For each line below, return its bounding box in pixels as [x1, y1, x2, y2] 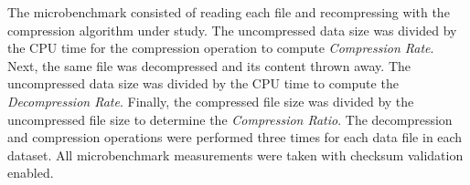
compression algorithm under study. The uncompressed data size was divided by [7, 20, 457, 39]
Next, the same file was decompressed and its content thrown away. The [7, 56, 411, 75]
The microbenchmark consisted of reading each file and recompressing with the [7, 3, 450, 21]
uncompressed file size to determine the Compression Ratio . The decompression [7, 109, 453, 128]
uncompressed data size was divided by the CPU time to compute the [7, 74, 399, 93]
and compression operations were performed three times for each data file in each [7, 128, 463, 147]
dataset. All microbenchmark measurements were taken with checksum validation [7, 145, 464, 164]
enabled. [7, 163, 54, 182]
